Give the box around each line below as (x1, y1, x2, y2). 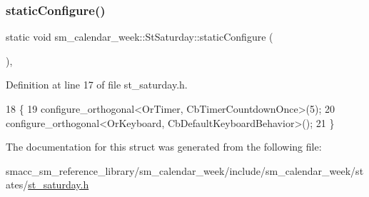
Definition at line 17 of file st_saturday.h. (6, 77, 188, 92)
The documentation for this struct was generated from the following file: (6, 139, 322, 154)
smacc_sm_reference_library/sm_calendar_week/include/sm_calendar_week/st (6, 163, 364, 178)
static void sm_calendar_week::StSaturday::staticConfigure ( (6, 29, 273, 44)
